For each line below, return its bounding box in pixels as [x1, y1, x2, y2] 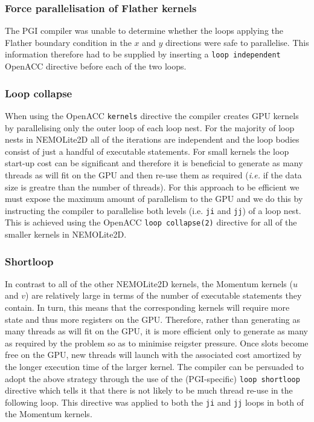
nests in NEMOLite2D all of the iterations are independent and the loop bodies [5, 133, 300, 146]
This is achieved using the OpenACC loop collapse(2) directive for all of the [5, 216, 297, 229]
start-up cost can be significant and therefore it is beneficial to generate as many [5, 157, 303, 169]
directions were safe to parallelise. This [165, 36, 309, 48]
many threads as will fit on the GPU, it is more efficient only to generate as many [5, 325, 308, 337]
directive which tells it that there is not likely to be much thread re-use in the [5, 384, 293, 397]
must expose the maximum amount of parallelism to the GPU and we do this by [5, 192, 303, 205]
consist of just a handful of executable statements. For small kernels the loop [5, 144, 289, 157]
